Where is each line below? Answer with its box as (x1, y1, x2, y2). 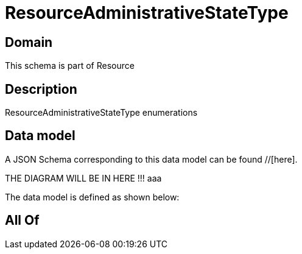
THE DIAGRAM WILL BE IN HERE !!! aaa (5, 172, 162, 183)
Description (5, 81, 77, 97)
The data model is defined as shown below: (5, 191, 180, 202)
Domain (5, 34, 53, 50)
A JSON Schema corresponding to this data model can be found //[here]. (5, 153, 298, 164)
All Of (5, 213, 40, 228)
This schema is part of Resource (5, 60, 135, 71)
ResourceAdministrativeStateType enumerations (5, 107, 198, 118)
